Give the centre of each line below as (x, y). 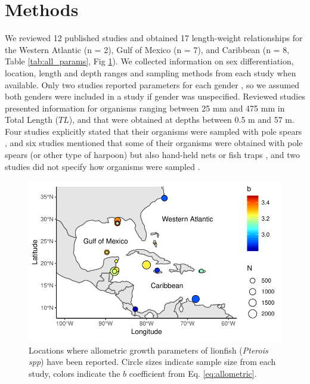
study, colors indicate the (75, 373)
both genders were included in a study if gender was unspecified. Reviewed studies (155, 96)
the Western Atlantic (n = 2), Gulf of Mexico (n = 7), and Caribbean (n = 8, (147, 49)
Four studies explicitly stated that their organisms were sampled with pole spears (154, 131)
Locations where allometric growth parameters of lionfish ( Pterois (148, 350)
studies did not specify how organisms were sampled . (103, 166)
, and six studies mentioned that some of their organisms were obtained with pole (154, 143)
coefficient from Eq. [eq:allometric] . (193, 373)
